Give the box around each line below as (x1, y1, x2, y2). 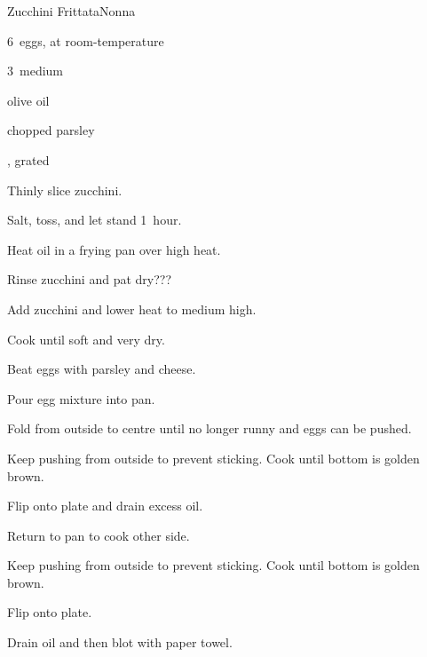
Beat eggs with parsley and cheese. (7, 360, 196, 378)
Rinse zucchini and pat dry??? (7, 270, 172, 289)
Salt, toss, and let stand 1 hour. (7, 210, 182, 229)
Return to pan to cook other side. (7, 526, 190, 544)
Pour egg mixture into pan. (7, 389, 155, 408)
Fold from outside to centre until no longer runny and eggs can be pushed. (7, 419, 412, 438)
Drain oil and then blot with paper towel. (7, 633, 233, 652)
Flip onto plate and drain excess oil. (7, 496, 203, 515)
